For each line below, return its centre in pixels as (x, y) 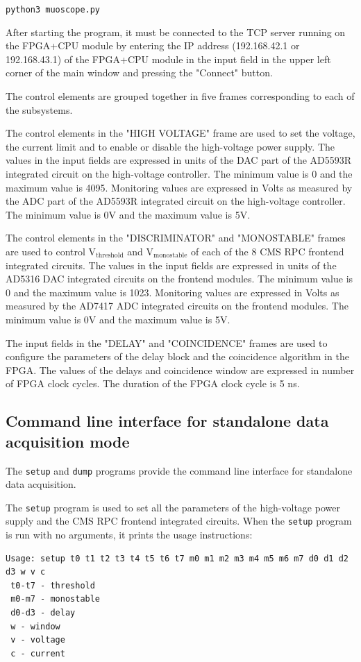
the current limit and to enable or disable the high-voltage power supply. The (170, 146)
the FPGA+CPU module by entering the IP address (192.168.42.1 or (153, 45)
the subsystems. (39, 109)
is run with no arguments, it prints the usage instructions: (129, 535)
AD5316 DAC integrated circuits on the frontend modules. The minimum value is (179, 279)
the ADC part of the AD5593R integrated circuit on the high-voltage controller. (176, 201)
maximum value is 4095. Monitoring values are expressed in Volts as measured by (179, 187)
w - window (35, 626)
